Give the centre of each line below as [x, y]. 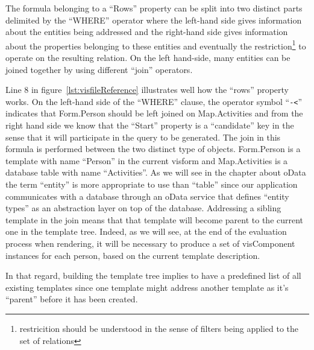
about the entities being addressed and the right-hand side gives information [147, 32]
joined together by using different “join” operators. [99, 69]
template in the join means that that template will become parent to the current [155, 219]
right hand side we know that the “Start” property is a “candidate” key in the [150, 125]
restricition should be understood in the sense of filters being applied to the [159, 328]
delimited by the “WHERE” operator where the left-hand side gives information [154, 20]
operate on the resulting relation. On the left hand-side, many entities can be [148, 58]
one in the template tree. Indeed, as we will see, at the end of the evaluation [146, 231]
